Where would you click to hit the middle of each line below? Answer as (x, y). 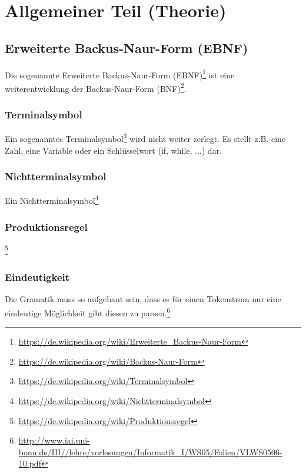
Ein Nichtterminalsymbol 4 (52, 200)
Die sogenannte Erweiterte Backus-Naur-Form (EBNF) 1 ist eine (120, 74)
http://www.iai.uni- (54, 440)
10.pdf (30, 463)
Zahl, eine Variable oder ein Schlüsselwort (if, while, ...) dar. (114, 150)
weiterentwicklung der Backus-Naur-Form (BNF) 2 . (96, 87)
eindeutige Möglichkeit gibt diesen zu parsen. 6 (88, 312)
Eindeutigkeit (37, 277)
